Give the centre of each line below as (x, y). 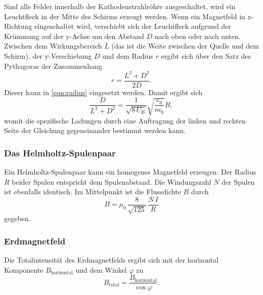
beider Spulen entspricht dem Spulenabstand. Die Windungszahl (112, 181)
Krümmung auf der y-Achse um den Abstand (74, 36)
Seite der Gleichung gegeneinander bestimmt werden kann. (95, 130)
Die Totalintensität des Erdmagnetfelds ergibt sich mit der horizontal (111, 260)
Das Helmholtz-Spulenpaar (60, 153)
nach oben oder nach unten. (198, 36)
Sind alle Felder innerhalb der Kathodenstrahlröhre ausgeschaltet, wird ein (120, 6)
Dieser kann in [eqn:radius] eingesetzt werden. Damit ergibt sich (103, 92)
